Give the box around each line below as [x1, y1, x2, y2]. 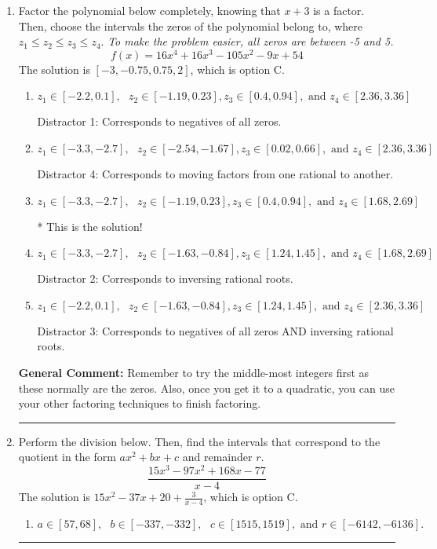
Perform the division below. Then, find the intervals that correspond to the [18, 433, 381, 449]
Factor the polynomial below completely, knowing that [18, 2, 281, 18]
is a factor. [313, 2, 365, 18]
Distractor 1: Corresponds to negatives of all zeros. [37, 113, 282, 130]
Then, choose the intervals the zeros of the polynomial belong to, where [18, 17, 363, 34]
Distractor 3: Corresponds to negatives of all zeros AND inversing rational [37, 322, 394, 339]
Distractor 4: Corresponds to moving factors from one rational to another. [37, 166, 394, 182]
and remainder [182, 448, 253, 465]
